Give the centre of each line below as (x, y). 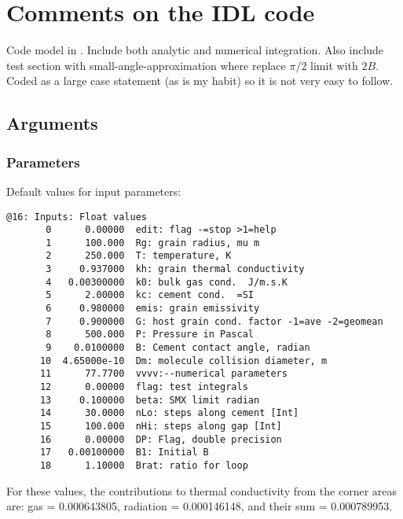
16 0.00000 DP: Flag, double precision (161, 439)
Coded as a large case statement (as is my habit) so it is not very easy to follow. (200, 81)
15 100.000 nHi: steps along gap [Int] (161, 426)
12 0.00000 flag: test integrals (144, 387)
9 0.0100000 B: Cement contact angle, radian (178, 348)
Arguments (52, 123)
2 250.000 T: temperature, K (139, 256)
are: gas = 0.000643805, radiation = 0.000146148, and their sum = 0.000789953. (200, 506)
